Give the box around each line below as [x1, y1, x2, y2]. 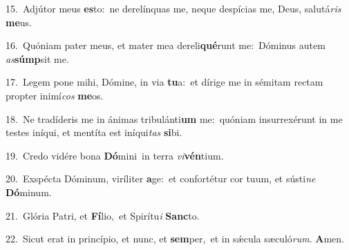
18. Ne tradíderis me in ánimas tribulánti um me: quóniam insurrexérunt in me [6, 111, 343, 126]
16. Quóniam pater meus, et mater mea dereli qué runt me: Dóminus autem [6, 38, 326, 52]
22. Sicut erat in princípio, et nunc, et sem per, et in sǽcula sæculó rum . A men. [6, 231, 344, 246]
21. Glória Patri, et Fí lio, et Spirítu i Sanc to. [6, 208, 200, 222]
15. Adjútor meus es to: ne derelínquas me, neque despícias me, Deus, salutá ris [6, 1, 341, 15]
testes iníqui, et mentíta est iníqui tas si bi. [6, 125, 182, 140]
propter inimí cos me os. [6, 88, 104, 102]
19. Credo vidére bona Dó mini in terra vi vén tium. [6, 148, 224, 162]
